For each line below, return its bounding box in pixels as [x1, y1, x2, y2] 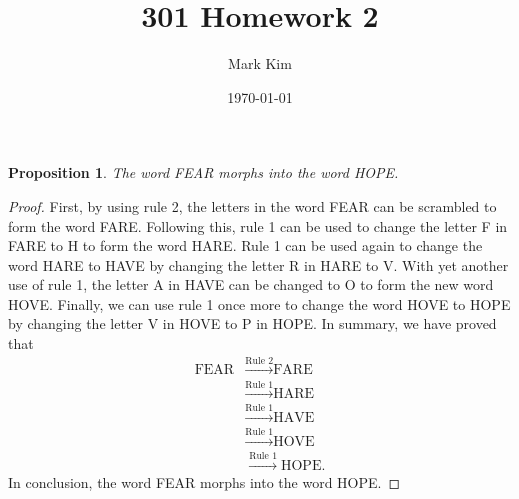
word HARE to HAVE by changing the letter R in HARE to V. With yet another [8, 254, 509, 275]
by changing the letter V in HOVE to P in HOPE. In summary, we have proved [8, 313, 497, 334]
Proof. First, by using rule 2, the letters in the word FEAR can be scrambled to [8, 195, 497, 216]
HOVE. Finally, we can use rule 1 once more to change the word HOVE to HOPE [8, 293, 511, 314]
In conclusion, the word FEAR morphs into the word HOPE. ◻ [8, 471, 401, 492]
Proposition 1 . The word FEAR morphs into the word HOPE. [8, 162, 399, 183]
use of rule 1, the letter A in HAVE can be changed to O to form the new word [8, 274, 494, 295]
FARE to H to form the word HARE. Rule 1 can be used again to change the [8, 235, 483, 256]
